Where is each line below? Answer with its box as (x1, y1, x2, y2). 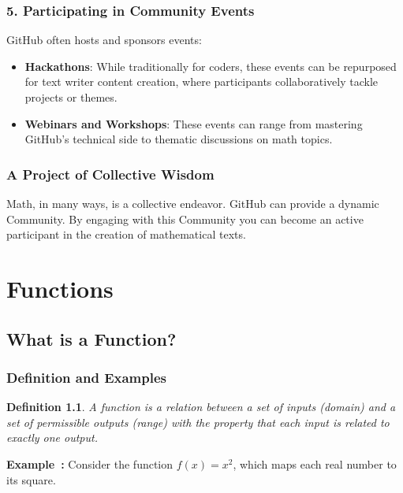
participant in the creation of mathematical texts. (6, 226, 246, 243)
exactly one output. (6, 429, 98, 446)
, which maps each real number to (233, 455, 397, 472)
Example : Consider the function (6, 455, 174, 472)
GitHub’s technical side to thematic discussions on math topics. (24, 131, 333, 147)
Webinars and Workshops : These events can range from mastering (24, 115, 363, 132)
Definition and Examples (6, 367, 166, 387)
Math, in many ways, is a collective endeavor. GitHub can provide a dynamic (6, 195, 379, 211)
